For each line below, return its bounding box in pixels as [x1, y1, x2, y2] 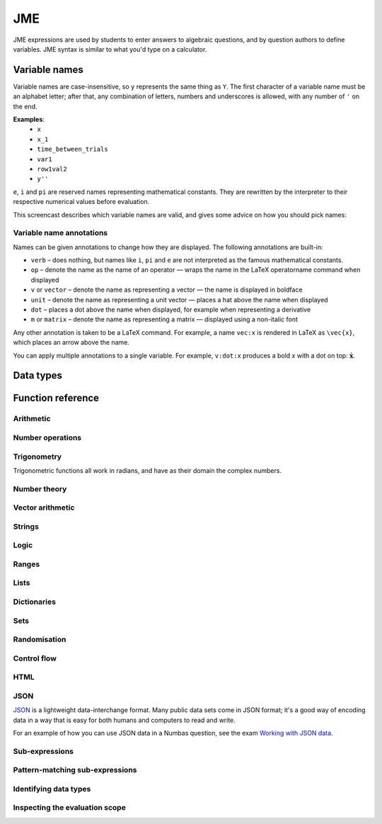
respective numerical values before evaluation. [13, 198, 150, 206]
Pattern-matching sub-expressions [13, 765, 137, 775]
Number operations [13, 433, 82, 442]
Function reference [13, 392, 99, 404]
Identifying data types [13, 784, 91, 794]
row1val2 [37, 165, 67, 173]
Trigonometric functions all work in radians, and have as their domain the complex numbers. [13, 466, 282, 474]
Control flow [13, 653, 57, 663]
